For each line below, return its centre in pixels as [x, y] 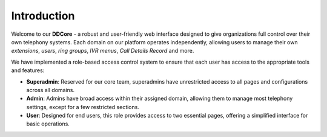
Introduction [43, 16]
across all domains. [51, 90]
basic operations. [48, 124]
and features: [28, 70]
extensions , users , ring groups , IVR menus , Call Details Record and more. [103, 51]
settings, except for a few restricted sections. [83, 107]
